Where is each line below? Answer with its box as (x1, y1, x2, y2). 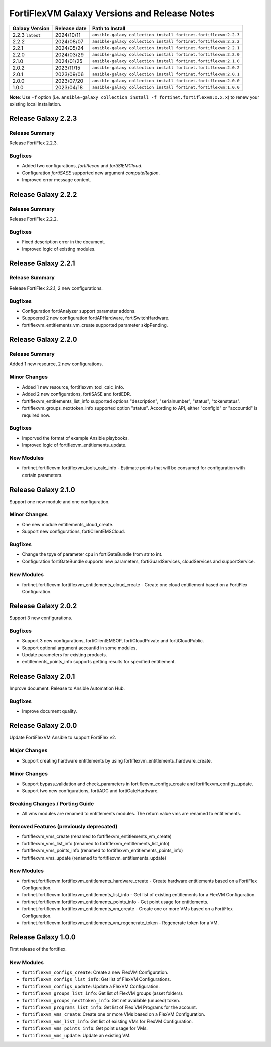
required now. (22, 412, 51, 418)
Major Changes (9, 747, 48, 754)
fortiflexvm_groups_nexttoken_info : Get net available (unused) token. (22, 997, 181, 1003)
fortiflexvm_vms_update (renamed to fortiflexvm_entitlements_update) (22, 854, 167, 861)
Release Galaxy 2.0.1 (9, 672, 75, 681)
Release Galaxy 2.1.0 (9, 485, 75, 494)
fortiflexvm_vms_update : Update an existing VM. (22, 1032, 131, 1038)
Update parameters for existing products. (22, 652, 107, 658)
